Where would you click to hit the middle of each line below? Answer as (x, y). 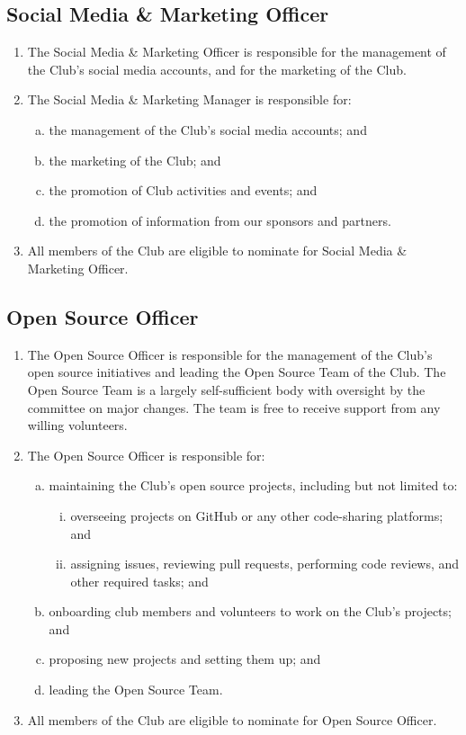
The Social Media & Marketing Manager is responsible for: (189, 99)
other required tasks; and (139, 581)
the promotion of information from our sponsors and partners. (220, 220)
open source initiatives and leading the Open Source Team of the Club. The (237, 372)
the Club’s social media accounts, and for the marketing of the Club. (217, 69)
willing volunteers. (77, 425)
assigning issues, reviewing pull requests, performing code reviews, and (265, 564)
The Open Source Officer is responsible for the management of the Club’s (230, 354)
